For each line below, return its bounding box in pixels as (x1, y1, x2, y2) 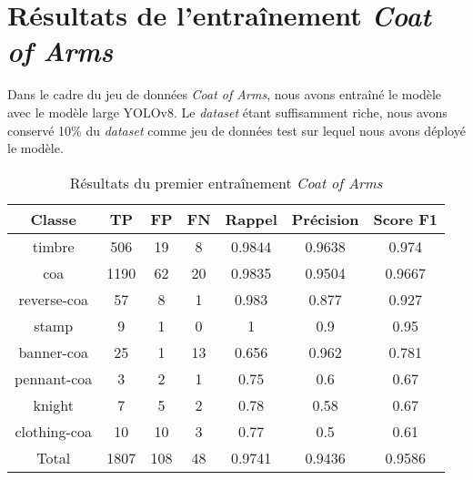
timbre (32, 235, 75, 257)
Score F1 (373, 208, 438, 230)
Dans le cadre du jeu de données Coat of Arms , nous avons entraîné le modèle (7, 85, 442, 104)
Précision (291, 208, 359, 230)
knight (33, 393, 74, 415)
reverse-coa (18, 288, 88, 310)
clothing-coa (15, 420, 92, 442)
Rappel (225, 208, 277, 230)
